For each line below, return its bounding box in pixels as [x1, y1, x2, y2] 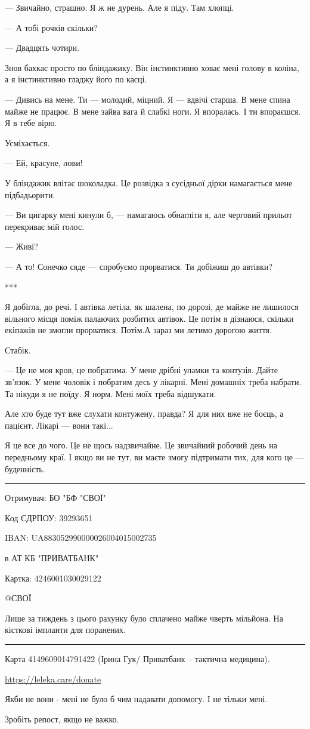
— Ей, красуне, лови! [5, 156, 83, 169]
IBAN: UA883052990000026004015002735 [5, 531, 157, 544]
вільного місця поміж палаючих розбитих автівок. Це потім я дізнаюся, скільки [5, 312, 294, 324]
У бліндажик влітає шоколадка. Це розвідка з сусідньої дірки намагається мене [5, 176, 293, 189]
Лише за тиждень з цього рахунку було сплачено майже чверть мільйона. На [5, 611, 283, 624]
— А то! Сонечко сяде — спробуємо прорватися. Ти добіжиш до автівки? [5, 260, 273, 272]
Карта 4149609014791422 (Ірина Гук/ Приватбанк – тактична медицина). [5, 652, 270, 665]
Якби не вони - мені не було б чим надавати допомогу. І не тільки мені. [5, 693, 268, 705]
